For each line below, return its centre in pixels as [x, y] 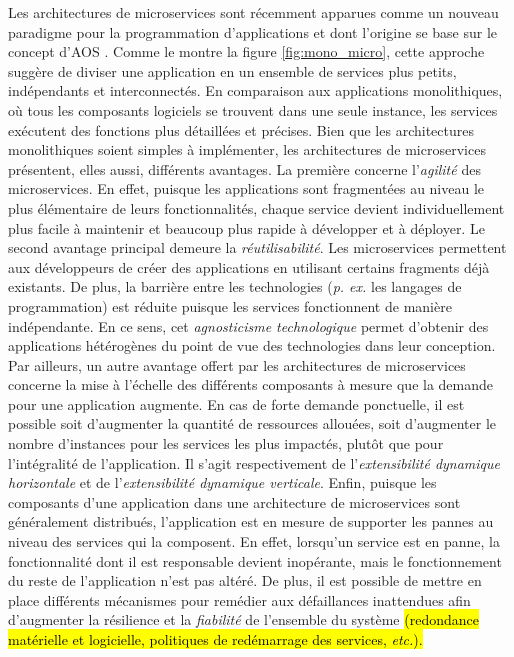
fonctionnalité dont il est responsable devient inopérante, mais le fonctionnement [255, 560]
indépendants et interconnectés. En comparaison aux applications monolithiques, [255, 90]
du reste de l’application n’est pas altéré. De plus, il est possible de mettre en [245, 580]
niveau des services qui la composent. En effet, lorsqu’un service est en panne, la [254, 541]
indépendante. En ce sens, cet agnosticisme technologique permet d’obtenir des [248, 325]
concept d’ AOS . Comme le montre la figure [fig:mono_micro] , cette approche [246, 51]
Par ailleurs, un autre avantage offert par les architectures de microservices [237, 364]
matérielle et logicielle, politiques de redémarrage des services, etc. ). [215, 639]
